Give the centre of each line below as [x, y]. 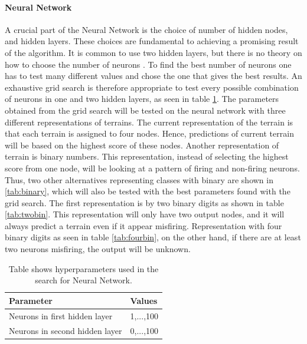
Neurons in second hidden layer [66, 330]
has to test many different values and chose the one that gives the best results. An [153, 76]
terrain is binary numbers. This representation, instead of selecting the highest [147, 156]
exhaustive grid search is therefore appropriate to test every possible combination [152, 87]
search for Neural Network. [84, 280]
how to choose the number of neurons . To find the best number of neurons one [148, 64]
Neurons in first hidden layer [61, 315]
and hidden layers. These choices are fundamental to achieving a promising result [152, 41]
